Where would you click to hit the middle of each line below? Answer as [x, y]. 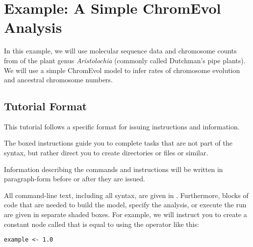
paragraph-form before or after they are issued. [75, 179]
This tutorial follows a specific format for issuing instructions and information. [122, 126]
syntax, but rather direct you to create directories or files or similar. [106, 153]
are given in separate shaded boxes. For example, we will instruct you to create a [126, 214]
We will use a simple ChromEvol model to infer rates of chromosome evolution [122, 70]
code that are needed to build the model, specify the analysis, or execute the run [125, 205]
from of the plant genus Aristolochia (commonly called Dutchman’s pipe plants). [125, 60]
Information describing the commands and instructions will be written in [114, 169]
